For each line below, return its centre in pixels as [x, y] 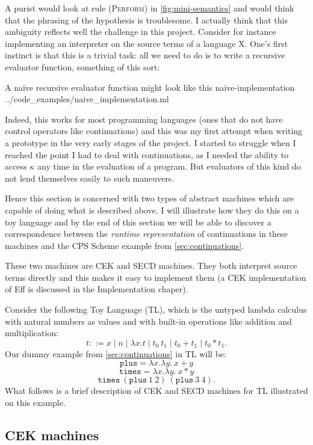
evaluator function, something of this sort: [82, 66]
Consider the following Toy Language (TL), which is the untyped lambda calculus [156, 309]
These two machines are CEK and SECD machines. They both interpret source [151, 265]
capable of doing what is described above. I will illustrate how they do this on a [152, 210]
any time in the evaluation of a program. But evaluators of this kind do [169, 166]
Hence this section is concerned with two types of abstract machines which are [150, 198]
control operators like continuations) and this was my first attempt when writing [154, 131]
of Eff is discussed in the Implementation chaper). [97, 289]
